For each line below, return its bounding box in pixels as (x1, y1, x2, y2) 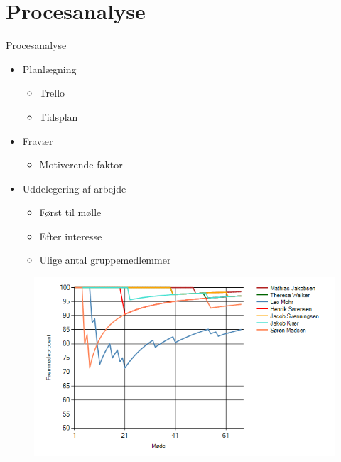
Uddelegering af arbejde (22, 181, 126, 195)
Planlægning (22, 61, 77, 76)
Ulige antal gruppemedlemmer (39, 252, 171, 267)
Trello (39, 85, 65, 100)
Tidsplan (39, 109, 78, 124)
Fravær (22, 133, 53, 148)
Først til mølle (39, 205, 102, 220)
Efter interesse (39, 228, 102, 243)
